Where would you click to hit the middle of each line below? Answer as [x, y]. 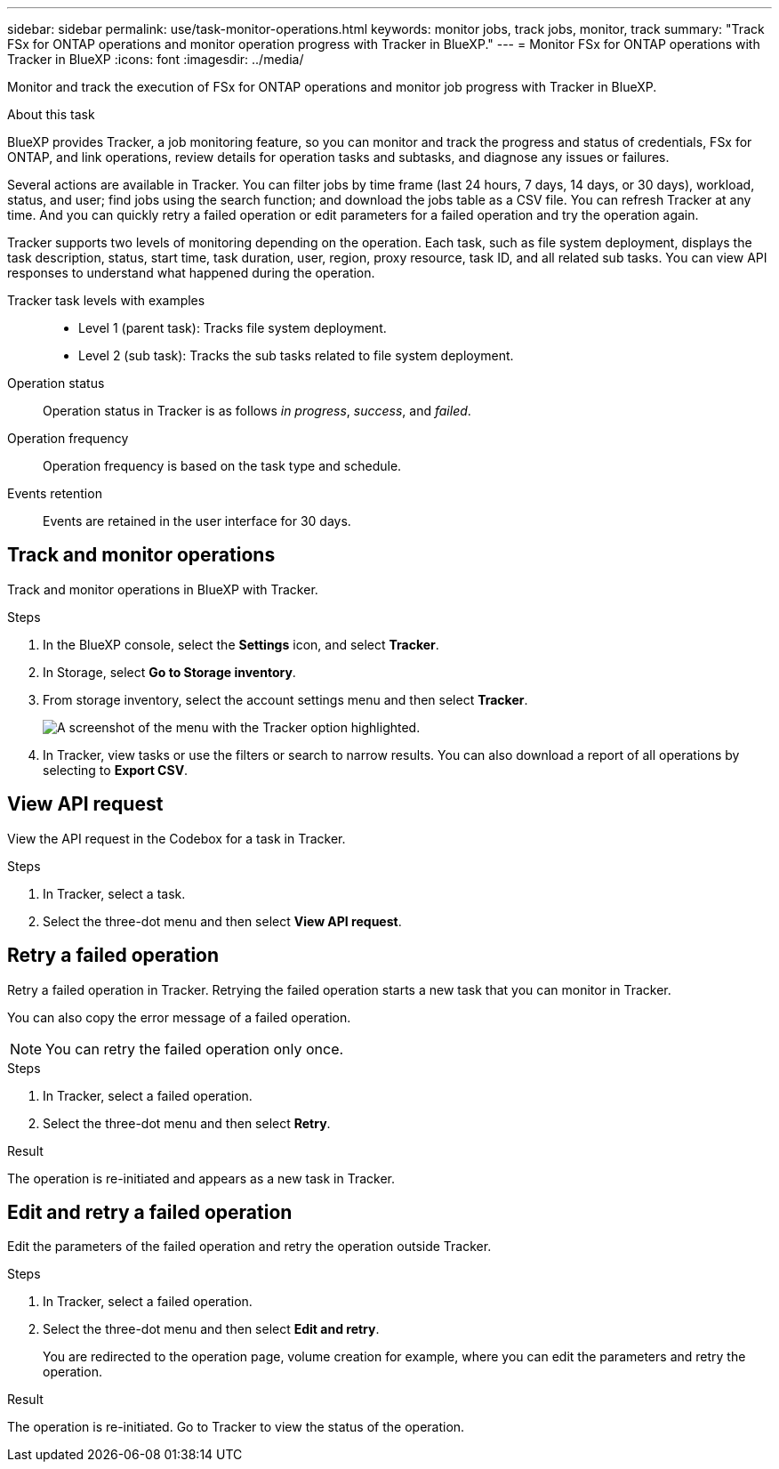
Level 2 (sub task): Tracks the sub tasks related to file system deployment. [296, 355]
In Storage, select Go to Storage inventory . [169, 672]
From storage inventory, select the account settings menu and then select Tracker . [285, 699]
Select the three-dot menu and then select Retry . [187, 1123]
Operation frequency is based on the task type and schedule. [222, 466]
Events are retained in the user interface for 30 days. [197, 521]
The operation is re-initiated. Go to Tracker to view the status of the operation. [236, 1427]
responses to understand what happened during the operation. [191, 273]
